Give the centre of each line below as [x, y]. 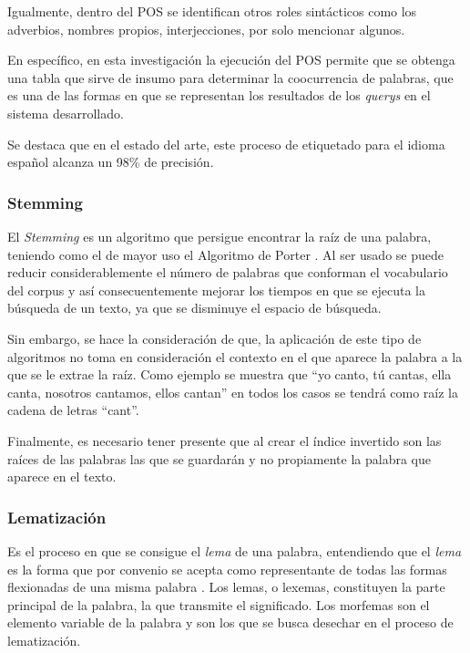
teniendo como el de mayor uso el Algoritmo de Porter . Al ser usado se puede [225, 254]
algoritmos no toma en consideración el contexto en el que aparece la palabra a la [235, 356]
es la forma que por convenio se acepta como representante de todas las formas [227, 569]
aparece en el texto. [62, 477]
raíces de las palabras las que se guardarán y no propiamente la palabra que [219, 458]
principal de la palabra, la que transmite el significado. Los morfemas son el [219, 604]
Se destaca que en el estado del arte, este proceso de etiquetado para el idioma [226, 144]
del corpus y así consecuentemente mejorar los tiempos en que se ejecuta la [216, 290]
